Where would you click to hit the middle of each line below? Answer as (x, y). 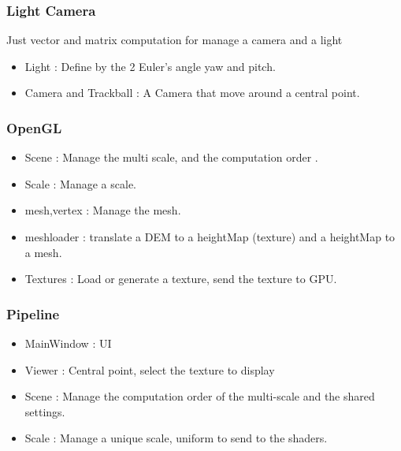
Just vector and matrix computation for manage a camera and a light (175, 40)
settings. (45, 411)
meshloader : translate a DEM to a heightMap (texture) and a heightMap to (210, 237)
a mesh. (43, 252)
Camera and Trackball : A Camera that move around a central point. (192, 93)
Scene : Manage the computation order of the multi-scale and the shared (200, 396)
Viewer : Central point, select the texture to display (150, 369)
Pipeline (33, 313)
